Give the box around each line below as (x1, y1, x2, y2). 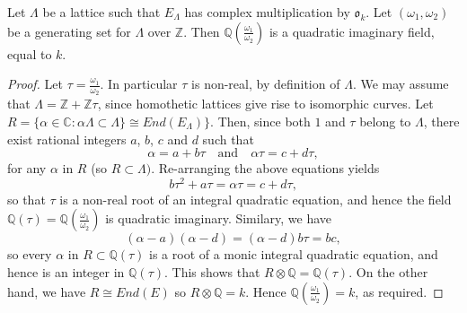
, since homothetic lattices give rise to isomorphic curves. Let (97, 94, 434, 113)
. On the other (348, 263, 428, 282)
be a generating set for (7, 22, 131, 40)
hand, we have (7, 282, 86, 300)
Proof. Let (7, 74, 63, 93)
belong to (359, 112, 411, 131)
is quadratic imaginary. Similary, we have (105, 209, 332, 228)
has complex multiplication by (184, 3, 350, 21)
